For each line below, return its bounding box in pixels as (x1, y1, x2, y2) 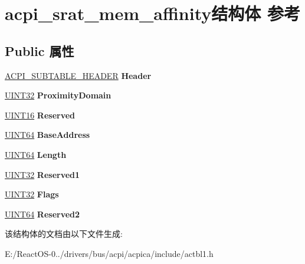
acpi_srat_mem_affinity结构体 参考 (5, 1, 300, 25)
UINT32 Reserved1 (5, 168, 80, 180)
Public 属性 (5, 41, 74, 60)
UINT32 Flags (5, 188, 59, 200)
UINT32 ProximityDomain (5, 89, 111, 101)
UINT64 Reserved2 (5, 207, 80, 220)
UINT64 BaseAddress (5, 128, 90, 141)
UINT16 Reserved (5, 108, 76, 121)
